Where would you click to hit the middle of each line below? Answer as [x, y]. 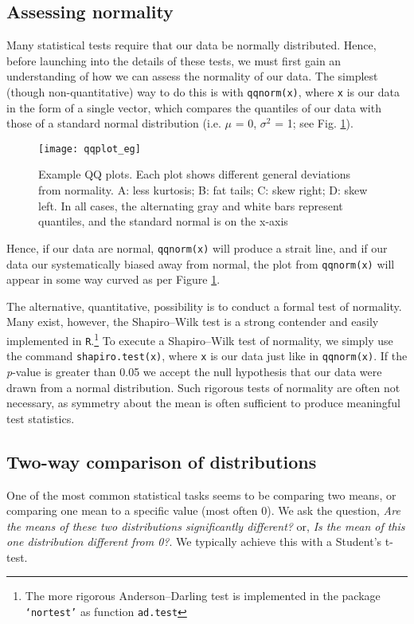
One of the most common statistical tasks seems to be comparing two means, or [201, 494]
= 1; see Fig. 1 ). [314, 123]
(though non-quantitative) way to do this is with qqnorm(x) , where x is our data [203, 91]
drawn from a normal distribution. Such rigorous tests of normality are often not [203, 387]
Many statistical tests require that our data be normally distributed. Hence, [191, 45]
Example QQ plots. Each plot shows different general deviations [194, 174]
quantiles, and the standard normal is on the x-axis [163, 221]
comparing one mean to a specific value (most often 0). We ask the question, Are [203, 510]
